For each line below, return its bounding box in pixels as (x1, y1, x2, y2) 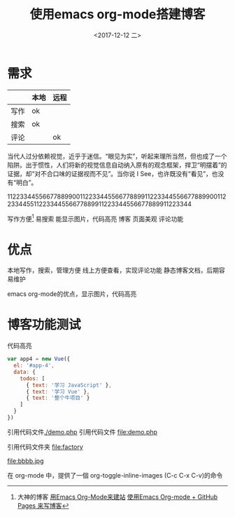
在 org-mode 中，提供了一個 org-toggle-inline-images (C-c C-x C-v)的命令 (7, 471, 223, 479)
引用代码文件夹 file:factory (7, 443, 84, 451)
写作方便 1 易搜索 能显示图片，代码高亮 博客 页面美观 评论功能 (7, 213, 184, 223)
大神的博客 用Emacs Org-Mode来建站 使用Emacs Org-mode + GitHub (17, 492, 218, 501)
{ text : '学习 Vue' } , (25, 388, 90, 395)
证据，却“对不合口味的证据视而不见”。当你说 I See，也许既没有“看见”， (7, 169, 212, 177)
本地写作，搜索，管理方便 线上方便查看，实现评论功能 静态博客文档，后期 (7, 266, 219, 274)
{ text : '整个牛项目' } (25, 394, 90, 402)
